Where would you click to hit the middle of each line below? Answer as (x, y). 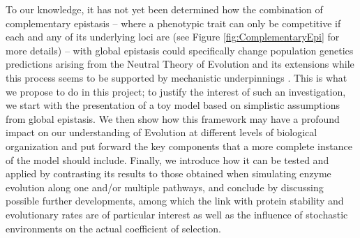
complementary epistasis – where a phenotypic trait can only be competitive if (173, 23)
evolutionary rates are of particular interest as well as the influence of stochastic (177, 214)
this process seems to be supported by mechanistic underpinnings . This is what (177, 77)
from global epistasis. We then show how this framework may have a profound (173, 118)
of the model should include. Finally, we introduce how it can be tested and (167, 159)
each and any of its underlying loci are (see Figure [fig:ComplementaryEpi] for (173, 37)
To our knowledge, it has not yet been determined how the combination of (164, 9)
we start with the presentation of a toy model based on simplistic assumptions (173, 105)
